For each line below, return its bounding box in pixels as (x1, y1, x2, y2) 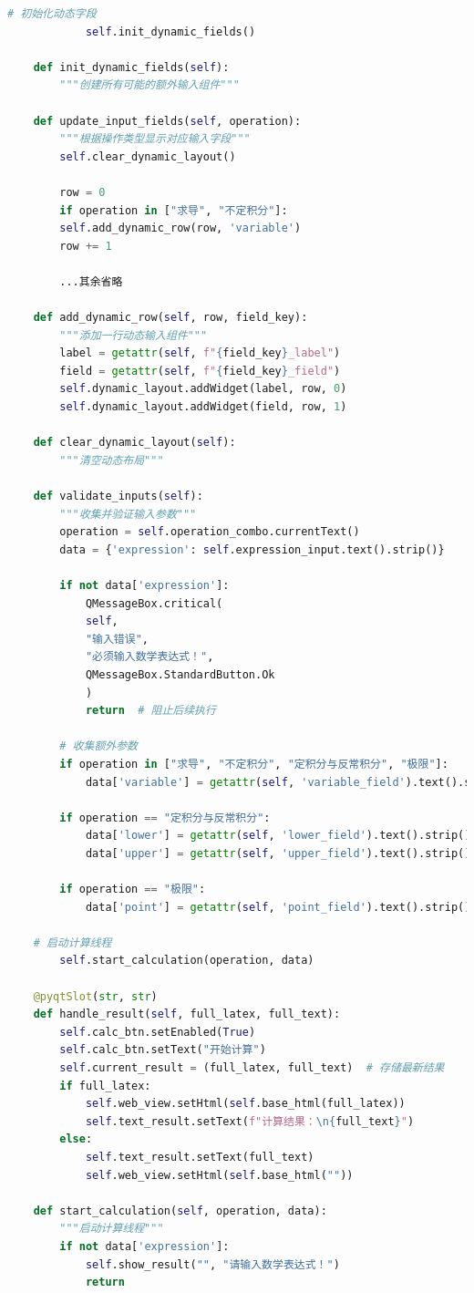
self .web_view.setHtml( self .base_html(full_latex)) (85, 1097, 406, 1111)
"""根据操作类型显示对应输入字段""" (59, 132, 251, 146)
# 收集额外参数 (59, 740, 138, 753)
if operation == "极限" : (59, 883, 206, 896)
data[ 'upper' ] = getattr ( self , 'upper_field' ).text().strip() (85, 846, 471, 860)
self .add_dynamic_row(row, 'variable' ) (59, 222, 302, 235)
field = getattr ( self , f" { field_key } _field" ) (59, 364, 341, 378)
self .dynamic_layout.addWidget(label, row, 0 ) (59, 382, 347, 396)
